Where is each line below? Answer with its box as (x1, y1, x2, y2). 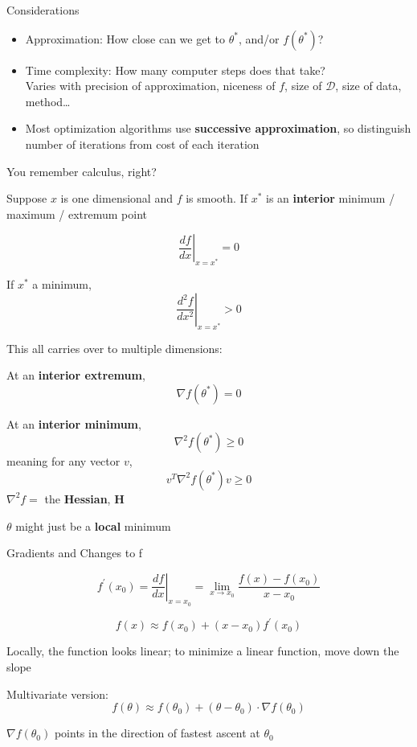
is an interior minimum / (265, 190, 395, 207)
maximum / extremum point (6, 205, 148, 222)
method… (25, 92, 71, 109)
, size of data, (335, 77, 402, 94)
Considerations (6, 2, 80, 18)
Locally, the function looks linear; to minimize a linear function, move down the (6, 642, 399, 659)
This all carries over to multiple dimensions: (6, 339, 223, 356)
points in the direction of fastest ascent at (54, 724, 260, 741)
